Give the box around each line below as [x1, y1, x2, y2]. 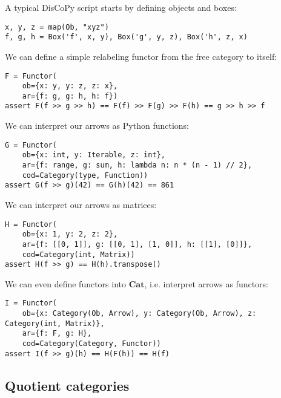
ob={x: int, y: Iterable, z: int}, [22, 151, 165, 160]
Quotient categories [5, 376, 130, 394]
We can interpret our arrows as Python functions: [5, 119, 189, 132]
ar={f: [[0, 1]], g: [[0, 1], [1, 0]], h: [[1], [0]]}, [22, 240, 253, 249]
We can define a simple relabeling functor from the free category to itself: [5, 50, 277, 62]
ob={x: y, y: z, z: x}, [22, 82, 118, 91]
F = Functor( [5, 71, 57, 80]
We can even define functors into [5, 277, 127, 290]
